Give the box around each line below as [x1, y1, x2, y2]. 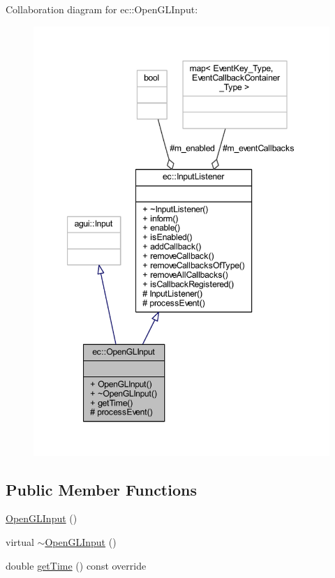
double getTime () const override [6, 558, 147, 572]
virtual [6, 534, 34, 549]
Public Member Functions [6, 478, 197, 500]
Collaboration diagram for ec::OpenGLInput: [6, 2, 198, 16]
